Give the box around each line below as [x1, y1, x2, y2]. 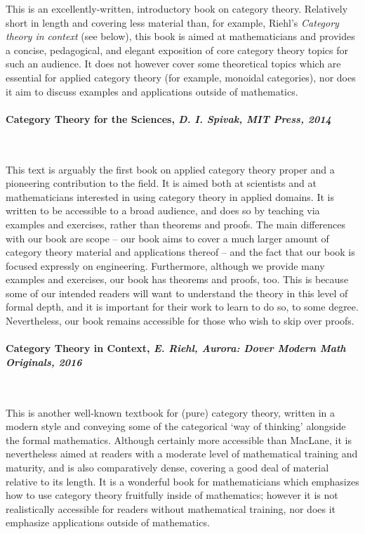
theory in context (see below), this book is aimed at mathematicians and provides [6, 29, 355, 44]
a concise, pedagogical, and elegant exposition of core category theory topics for [6, 42, 349, 57]
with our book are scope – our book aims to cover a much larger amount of [6, 230, 329, 245]
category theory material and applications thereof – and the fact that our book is [6, 245, 355, 259]
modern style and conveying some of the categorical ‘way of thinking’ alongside [6, 419, 346, 434]
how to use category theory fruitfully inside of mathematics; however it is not [6, 488, 338, 502]
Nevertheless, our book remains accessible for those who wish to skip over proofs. [6, 313, 354, 328]
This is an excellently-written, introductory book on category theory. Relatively [6, 1, 348, 15]
